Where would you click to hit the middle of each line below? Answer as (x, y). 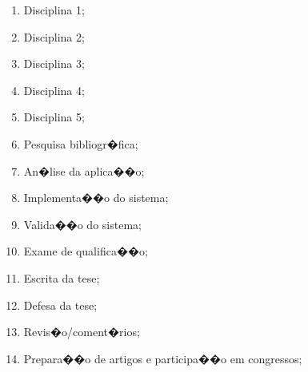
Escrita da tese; (62, 277)
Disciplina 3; (54, 63)
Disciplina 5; (54, 117)
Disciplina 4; (54, 90)
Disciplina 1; (54, 10)
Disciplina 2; (54, 36)
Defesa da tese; (60, 305)
